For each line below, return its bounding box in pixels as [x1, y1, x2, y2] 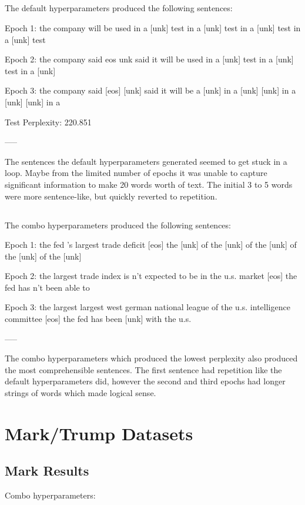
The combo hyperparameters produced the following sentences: [5, 218, 231, 231]
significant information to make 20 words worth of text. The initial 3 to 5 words [5, 178, 293, 190]
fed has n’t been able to [5, 281, 90, 293]
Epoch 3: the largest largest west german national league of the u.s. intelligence [5, 301, 290, 313]
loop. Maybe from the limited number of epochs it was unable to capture [5, 167, 267, 179]
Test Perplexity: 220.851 [5, 115, 92, 128]
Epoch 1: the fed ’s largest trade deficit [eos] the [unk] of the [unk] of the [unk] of [5, 238, 297, 251]
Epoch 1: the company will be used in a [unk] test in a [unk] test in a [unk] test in [5, 21, 301, 34]
